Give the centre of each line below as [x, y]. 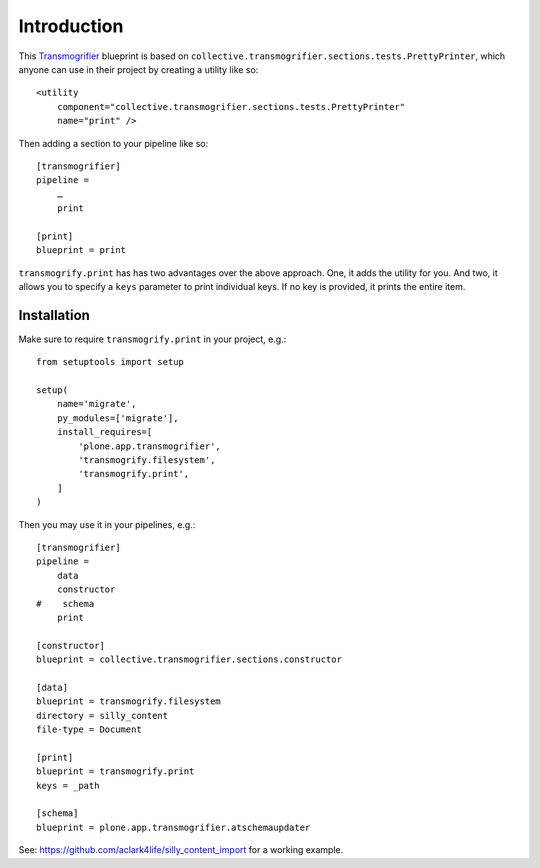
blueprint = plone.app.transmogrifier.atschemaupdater [173, 827]
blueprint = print [81, 250]
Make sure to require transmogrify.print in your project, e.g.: [152, 339]
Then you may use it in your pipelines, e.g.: [107, 524]
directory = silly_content [102, 715]
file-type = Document [89, 729]
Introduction [71, 26]
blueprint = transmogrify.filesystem [129, 701]
